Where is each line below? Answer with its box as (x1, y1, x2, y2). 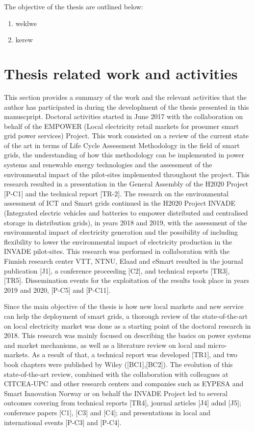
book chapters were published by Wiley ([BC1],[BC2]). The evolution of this (4, 359, 233, 369)
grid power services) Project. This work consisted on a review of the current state (4, 130, 249, 141)
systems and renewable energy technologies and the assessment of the (4, 159, 212, 170)
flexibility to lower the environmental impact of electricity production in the (4, 236, 232, 246)
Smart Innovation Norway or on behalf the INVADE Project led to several (4, 388, 228, 398)
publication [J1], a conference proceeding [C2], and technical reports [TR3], (4, 265, 230, 276)
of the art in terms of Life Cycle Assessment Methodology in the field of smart (4, 140, 240, 150)
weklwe (15, 18, 37, 28)
